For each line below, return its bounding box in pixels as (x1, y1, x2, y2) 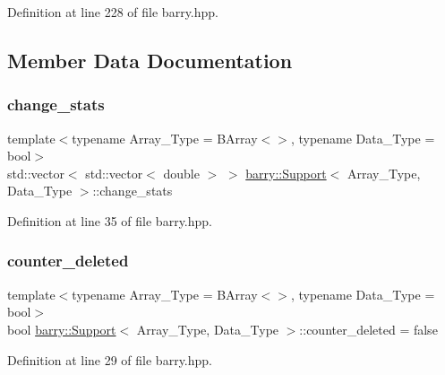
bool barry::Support (7, 319, 116, 338)
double (163, 163, 200, 182)
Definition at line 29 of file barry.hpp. (7, 350, 212, 369)
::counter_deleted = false (299, 319, 438, 338)
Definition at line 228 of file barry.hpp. (7, 3, 218, 21)
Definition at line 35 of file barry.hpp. (7, 211, 212, 230)
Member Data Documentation (7, 46, 293, 74)
